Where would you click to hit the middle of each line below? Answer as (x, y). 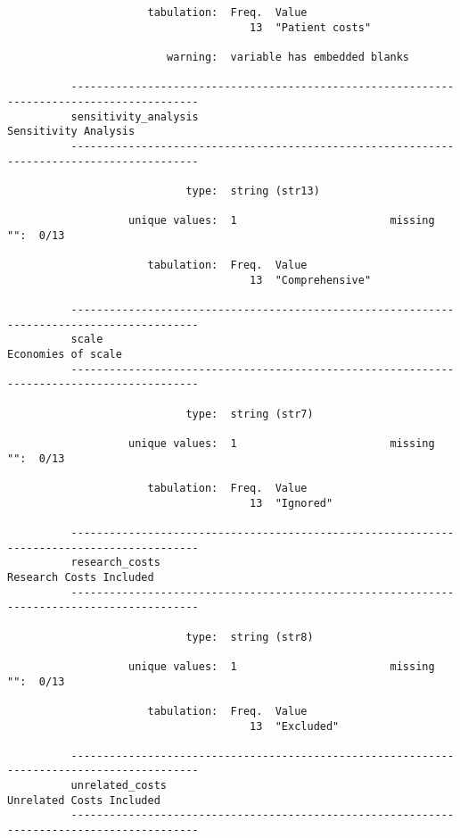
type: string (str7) (250, 414)
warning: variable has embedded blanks (288, 57)
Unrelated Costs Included (84, 800)
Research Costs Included (81, 577)
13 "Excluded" (295, 726)
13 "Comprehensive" (311, 280)
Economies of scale (65, 355)
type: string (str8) (250, 637)
